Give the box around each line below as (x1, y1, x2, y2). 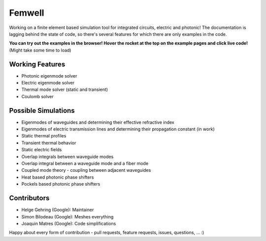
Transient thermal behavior (21, 140, 76, 146)
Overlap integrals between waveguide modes (21, 154, 114, 160)
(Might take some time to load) (9, 47, 71, 53)
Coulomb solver (21, 93, 54, 99)
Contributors (9, 194, 50, 202)
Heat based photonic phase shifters (21, 174, 94, 180)
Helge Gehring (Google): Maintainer (21, 207, 94, 213)
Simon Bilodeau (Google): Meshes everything (21, 214, 114, 219)
